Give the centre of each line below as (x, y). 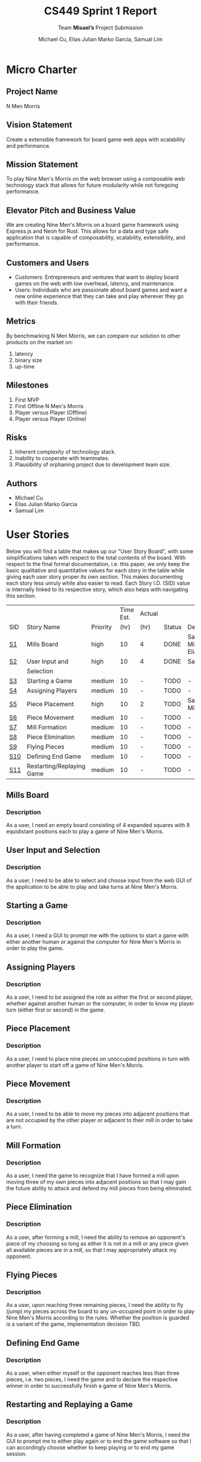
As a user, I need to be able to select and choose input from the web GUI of (99, 880)
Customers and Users (48, 262)
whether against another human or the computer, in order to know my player (100, 1003)
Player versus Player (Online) (51, 419)
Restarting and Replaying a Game (70, 1405)
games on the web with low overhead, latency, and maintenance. (95, 283)
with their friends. (36, 303)
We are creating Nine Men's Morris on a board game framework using (92, 225)
